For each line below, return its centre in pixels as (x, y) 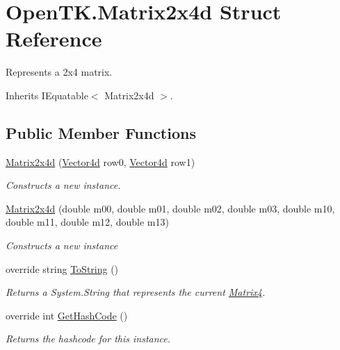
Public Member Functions (101, 132)
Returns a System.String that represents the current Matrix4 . (136, 292)
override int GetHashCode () (67, 315)
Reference (54, 39)
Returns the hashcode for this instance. (88, 339)
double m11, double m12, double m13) (87, 222)
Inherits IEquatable (47, 95)
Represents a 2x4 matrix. (59, 72)
